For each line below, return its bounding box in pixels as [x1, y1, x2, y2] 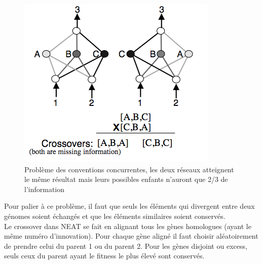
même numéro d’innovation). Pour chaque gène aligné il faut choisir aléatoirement [4, 231, 258, 241]
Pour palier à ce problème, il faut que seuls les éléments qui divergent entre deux [4, 201, 255, 211]
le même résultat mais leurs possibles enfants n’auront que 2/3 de [24, 174, 228, 184]
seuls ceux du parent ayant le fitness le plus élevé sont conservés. [4, 250, 205, 261]
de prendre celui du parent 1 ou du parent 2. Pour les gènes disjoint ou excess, [4, 240, 247, 251]
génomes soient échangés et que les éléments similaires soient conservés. [4, 210, 226, 221]
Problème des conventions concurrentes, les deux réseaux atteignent [24, 164, 234, 174]
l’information [24, 183, 65, 194]
